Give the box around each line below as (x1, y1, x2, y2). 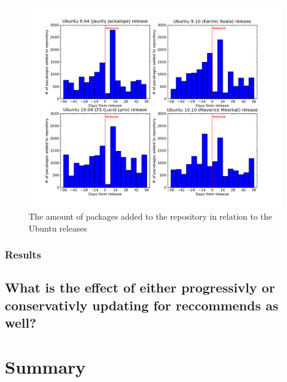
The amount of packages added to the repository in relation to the (29, 210, 273, 222)
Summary (5, 354, 86, 378)
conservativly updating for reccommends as (5, 295, 279, 314)
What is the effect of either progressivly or (5, 278, 275, 297)
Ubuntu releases (29, 221, 87, 234)
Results (5, 247, 41, 262)
